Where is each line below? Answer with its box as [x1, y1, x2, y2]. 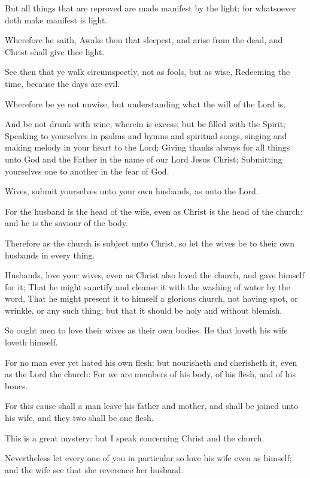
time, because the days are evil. [5, 77, 120, 89]
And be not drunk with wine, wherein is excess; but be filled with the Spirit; [5, 118, 285, 130]
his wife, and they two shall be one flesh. [5, 411, 154, 424]
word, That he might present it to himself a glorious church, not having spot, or [5, 292, 298, 305]
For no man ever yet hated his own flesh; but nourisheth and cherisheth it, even [5, 356, 297, 368]
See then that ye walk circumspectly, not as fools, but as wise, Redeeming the [5, 65, 290, 78]
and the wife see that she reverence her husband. [5, 463, 184, 476]
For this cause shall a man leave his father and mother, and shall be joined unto [5, 399, 299, 412]
